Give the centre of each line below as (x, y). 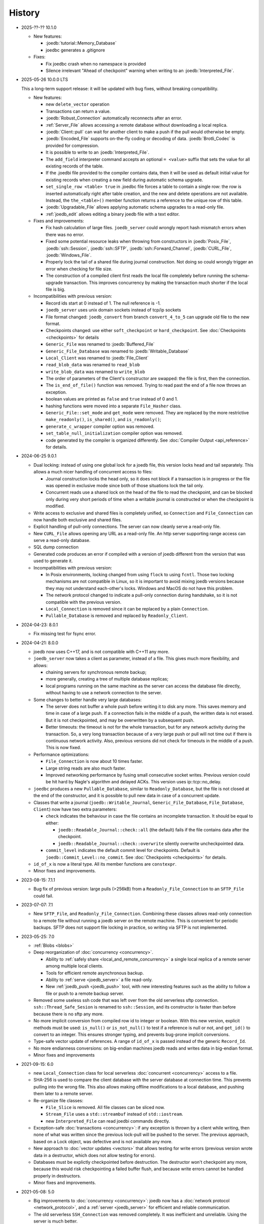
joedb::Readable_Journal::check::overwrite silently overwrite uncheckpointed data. (151, 843)
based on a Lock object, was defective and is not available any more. (103, 1141)
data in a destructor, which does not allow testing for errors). (95, 1155)
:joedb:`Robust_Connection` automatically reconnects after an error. (114, 118)
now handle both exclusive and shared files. (78, 519)
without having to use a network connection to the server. (104, 693)
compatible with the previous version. (84, 602)
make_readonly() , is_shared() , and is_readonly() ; (103, 420)
